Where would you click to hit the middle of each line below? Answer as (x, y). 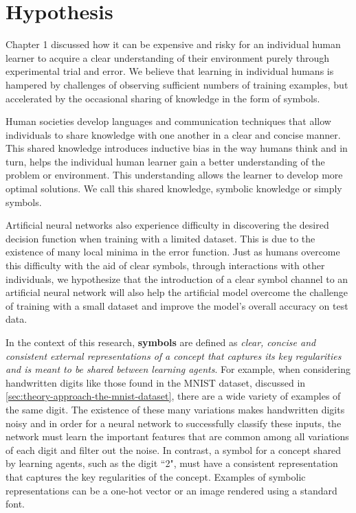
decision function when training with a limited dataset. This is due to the (160, 238)
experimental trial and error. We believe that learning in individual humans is (170, 71)
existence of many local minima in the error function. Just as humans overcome (173, 252)
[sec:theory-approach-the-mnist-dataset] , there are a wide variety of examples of (173, 396)
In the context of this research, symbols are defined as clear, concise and (161, 342)
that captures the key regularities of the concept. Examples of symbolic (156, 476)
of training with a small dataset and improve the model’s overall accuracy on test (177, 305)
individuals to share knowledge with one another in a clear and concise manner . (173, 134)
